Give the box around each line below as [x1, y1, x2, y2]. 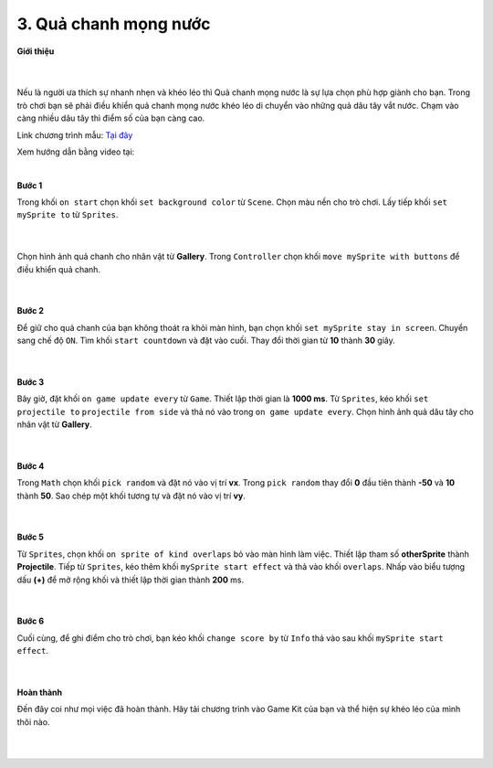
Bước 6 [16, 615, 45, 626]
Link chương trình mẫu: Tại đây [16, 129, 133, 141]
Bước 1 [16, 179, 43, 191]
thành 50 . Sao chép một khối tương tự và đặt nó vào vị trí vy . [16, 490, 246, 501]
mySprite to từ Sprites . [16, 209, 119, 220]
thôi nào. [16, 716, 50, 727]
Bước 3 [16, 376, 45, 388]
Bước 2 [16, 305, 45, 316]
